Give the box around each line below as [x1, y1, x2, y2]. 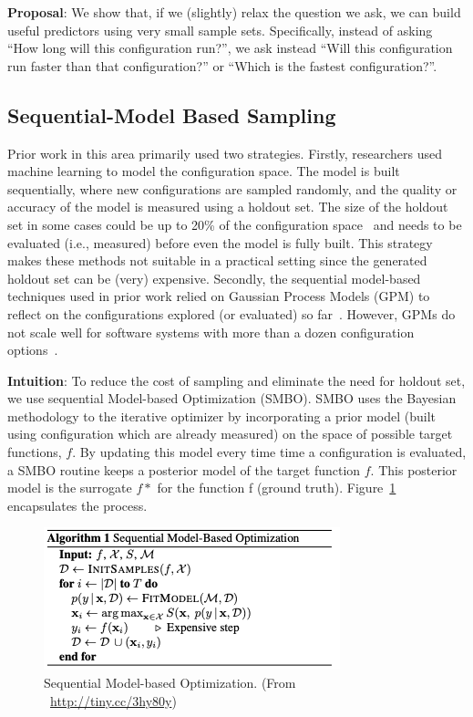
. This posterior [370, 460, 458, 479]
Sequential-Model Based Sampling [7, 100, 336, 129]
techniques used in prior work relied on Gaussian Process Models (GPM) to [7, 286, 430, 306]
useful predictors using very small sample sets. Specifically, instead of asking [7, 20, 433, 39]
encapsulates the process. [7, 495, 148, 514]
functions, [7, 442, 62, 462]
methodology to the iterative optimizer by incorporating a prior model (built [7, 406, 437, 425]
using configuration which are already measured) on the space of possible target [7, 424, 453, 443]
